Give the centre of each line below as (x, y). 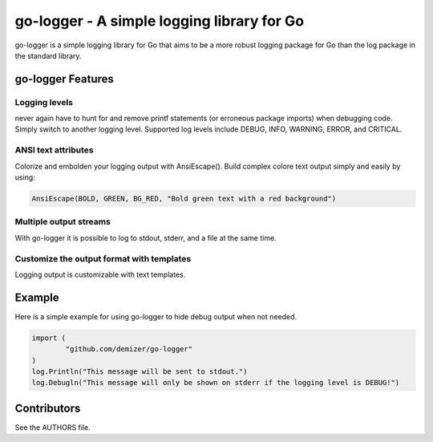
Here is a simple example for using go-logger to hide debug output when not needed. (156, 316)
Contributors (48, 408)
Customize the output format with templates (103, 258)
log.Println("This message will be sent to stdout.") (140, 371)
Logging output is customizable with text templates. (100, 274)
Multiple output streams (63, 222)
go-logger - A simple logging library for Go (160, 21)
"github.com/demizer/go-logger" (129, 349)
